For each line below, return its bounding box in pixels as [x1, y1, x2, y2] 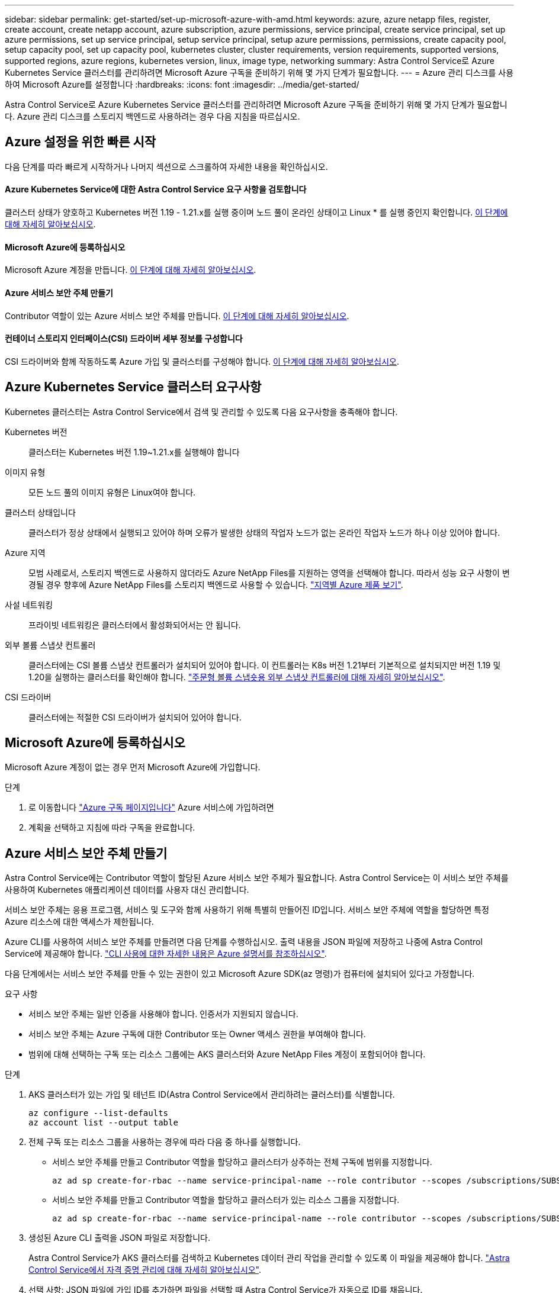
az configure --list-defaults [28, 1108, 169, 1118]
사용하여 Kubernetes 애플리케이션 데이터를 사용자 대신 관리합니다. [5, 884, 249, 895]
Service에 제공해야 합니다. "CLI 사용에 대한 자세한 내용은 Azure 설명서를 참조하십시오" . [5, 948, 327, 959]
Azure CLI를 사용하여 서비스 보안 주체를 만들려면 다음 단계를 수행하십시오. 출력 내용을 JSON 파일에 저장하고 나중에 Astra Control [5, 937, 483, 947]
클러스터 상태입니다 [5, 507, 76, 517]
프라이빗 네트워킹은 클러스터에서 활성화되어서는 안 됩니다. [28, 619, 241, 630]
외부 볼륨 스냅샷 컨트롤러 [5, 639, 96, 650]
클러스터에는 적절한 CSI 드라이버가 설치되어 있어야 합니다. [28, 712, 242, 722]
